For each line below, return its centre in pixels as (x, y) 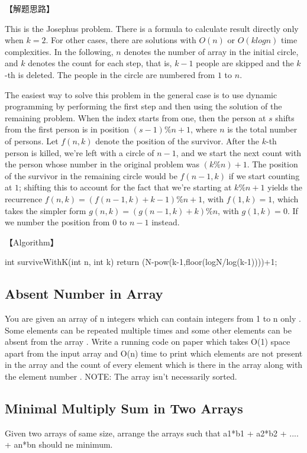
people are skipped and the (245, 63)
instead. (166, 222)
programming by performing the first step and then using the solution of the (143, 106)
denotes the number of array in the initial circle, (211, 51)
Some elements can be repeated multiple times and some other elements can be (148, 330)
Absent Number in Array (84, 294)
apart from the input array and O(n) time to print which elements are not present (154, 353)
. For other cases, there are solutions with (121, 40)
